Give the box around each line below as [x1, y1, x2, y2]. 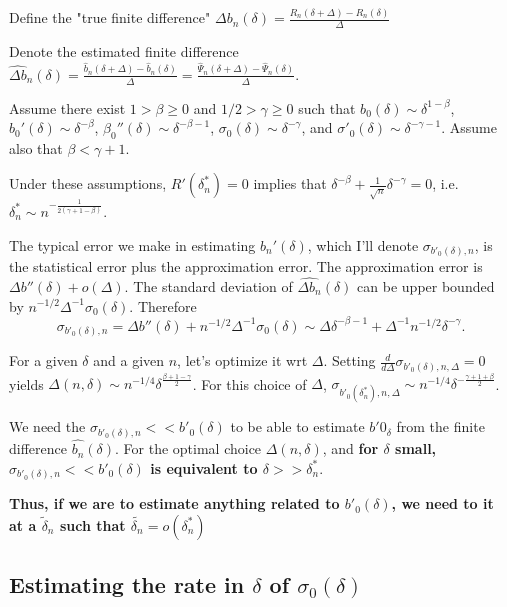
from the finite [396, 416, 485, 437]
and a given [93, 350, 165, 371]
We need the [9, 416, 86, 437]
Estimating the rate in [9, 569, 245, 600]
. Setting [323, 350, 376, 371]
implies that [253, 173, 327, 194]
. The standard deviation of [124, 275, 293, 296]
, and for [322, 438, 379, 459]
